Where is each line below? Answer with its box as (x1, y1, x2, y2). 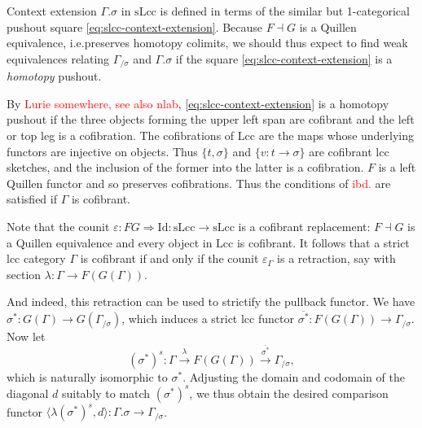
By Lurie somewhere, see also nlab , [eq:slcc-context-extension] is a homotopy (7, 94, 389, 111)
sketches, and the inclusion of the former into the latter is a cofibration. (7, 159, 364, 176)
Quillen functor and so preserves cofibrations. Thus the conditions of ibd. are (7, 174, 391, 191)
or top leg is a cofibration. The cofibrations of (7, 127, 235, 144)
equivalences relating (7, 50, 110, 67)
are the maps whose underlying (258, 127, 415, 144)
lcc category (7, 250, 66, 267)
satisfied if (7, 190, 57, 207)
